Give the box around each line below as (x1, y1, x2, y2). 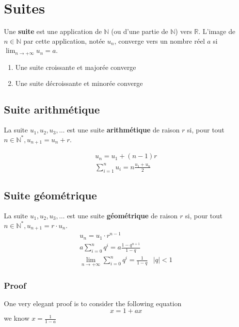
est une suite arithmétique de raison (67, 125, 180, 135)
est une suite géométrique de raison (67, 210, 178, 220)
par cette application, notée (23, 35, 105, 46)
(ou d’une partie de (111, 26, 168, 36)
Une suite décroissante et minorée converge (15, 78, 143, 88)
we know (4, 313, 30, 323)
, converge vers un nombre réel (114, 35, 205, 46)
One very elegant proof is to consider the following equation (4, 298, 182, 308)
